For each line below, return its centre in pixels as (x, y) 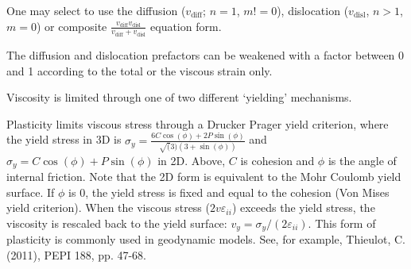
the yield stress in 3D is (64, 139)
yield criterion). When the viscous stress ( (108, 208)
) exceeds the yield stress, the (303, 208)
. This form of (342, 223)
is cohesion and (277, 160)
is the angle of (362, 160)
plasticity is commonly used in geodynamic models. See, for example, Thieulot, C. (206, 239)
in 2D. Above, (192, 160)
